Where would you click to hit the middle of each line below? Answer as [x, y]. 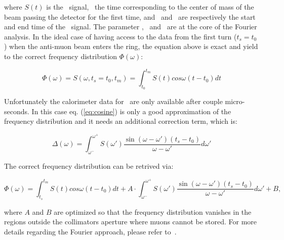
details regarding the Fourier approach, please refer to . [90, 231]
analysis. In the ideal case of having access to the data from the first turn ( [120, 36]
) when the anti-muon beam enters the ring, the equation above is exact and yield [131, 46]
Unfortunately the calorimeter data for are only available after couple [113, 101]
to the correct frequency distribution [61, 56]
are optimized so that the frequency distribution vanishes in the [153, 211]
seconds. [17, 111]
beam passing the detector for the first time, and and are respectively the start [130, 16]
